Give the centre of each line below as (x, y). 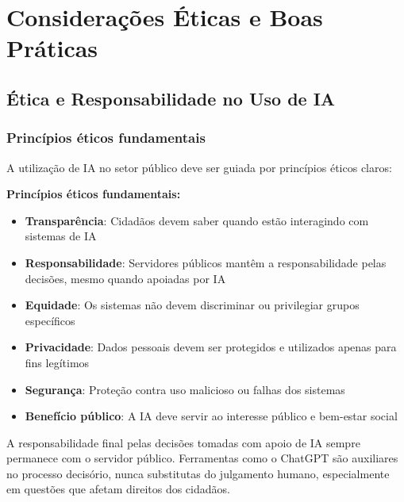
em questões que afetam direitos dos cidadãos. (118, 489)
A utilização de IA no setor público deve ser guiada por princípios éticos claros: (199, 167)
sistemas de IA (61, 236)
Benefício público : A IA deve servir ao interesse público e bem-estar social (211, 416)
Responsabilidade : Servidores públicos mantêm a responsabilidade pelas (206, 262)
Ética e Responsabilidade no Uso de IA (171, 98)
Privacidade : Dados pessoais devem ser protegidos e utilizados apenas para (211, 347)
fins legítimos (57, 362)
